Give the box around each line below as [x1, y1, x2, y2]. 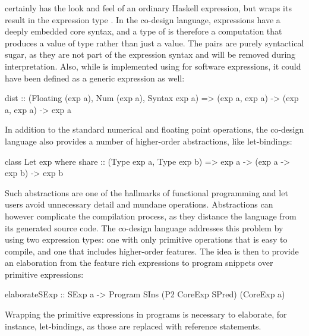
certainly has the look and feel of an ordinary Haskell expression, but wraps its [5, 2, 292, 14]
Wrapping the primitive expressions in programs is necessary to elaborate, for [5, 308, 287, 321]
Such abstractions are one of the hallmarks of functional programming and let [5, 186, 288, 199]
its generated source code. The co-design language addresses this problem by [5, 221, 283, 234]
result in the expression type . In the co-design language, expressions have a [5, 13, 280, 26]
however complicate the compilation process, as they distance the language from [5, 209, 297, 222]
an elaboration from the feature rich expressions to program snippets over [5, 256, 273, 269]
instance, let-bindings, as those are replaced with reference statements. [5, 319, 261, 332]
